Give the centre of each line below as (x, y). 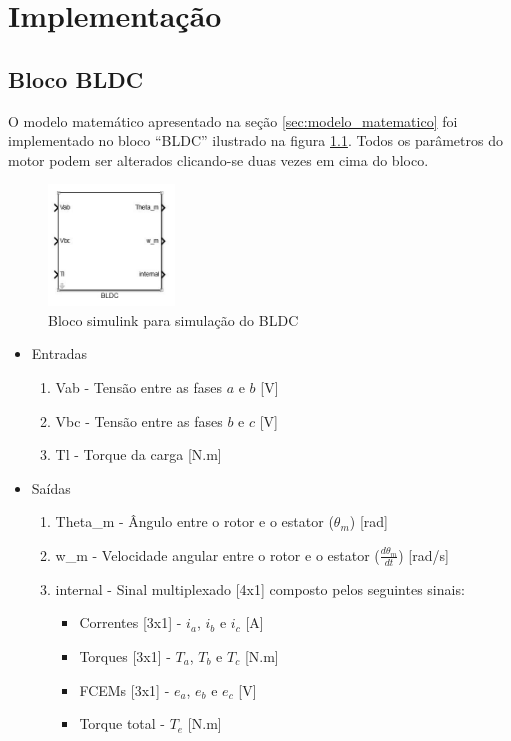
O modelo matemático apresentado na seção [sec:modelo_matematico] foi (233, 120)
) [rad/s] (423, 554)
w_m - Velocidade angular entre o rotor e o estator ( (217, 554)
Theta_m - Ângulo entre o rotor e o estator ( (194, 521)
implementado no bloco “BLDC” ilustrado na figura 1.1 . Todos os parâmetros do (255, 140)
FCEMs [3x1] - (124, 689)
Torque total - (122, 723)
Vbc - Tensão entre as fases (139, 420)
